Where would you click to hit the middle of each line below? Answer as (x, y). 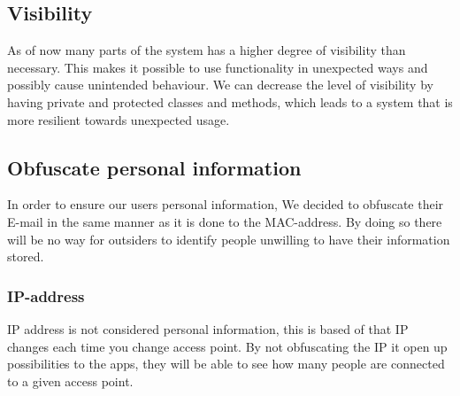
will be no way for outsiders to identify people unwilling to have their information (229, 239)
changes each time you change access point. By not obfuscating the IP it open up (227, 346)
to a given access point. (70, 380)
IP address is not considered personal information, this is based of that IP (208, 328)
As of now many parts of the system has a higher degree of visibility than (207, 50)
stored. (26, 256)
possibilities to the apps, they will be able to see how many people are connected (226, 364)
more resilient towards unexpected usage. (119, 119)
